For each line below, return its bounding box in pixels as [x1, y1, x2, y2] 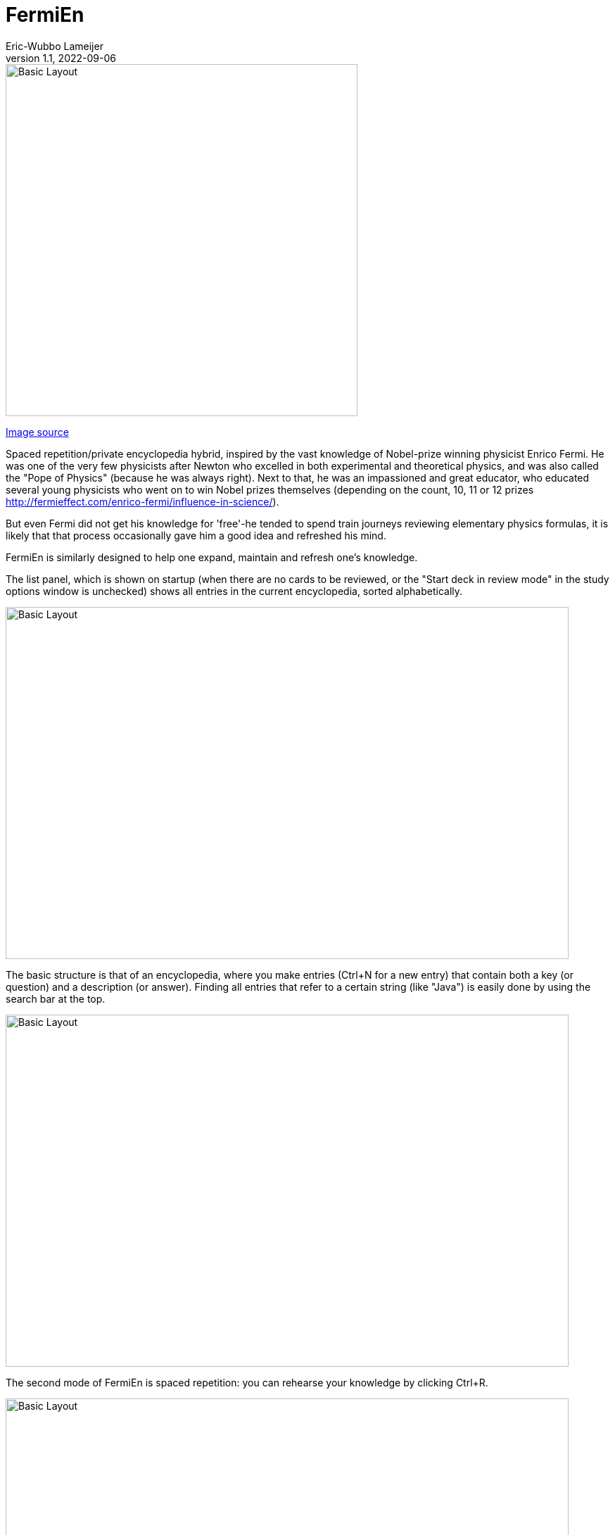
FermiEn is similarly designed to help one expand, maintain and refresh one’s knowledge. [6, 551, 418, 563]
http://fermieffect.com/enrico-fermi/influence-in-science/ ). [6, 495, 279, 508]
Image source [6, 425, 69, 438]
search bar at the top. [6, 992, 106, 1005]
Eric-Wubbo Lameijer [6, 39, 103, 52]
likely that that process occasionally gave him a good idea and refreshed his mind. [6, 529, 386, 541]
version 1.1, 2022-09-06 [6, 51, 116, 64]
